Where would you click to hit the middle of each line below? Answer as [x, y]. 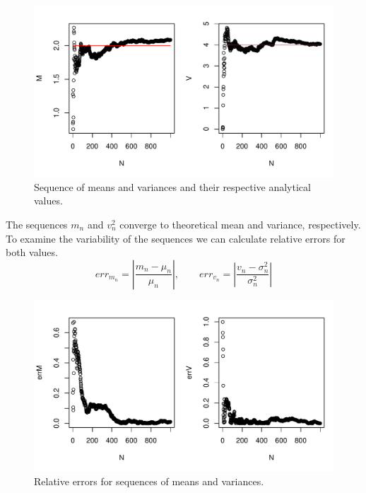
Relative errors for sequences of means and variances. [149, 481]
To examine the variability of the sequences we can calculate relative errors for [176, 238]
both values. [32, 252]
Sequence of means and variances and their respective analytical [172, 186]
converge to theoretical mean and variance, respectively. [240, 224]
